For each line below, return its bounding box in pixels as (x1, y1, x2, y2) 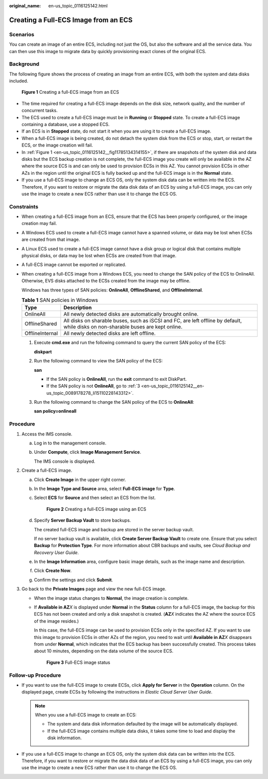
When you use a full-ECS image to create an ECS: (35, 712, 136, 718)
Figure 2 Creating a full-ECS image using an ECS (46, 506, 146, 512)
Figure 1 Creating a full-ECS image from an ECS (21, 89, 119, 95)
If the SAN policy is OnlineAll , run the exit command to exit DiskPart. (46, 376, 187, 382)
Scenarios (9, 31, 35, 38)
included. (9, 78, 28, 84)
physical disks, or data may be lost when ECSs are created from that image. (21, 253, 177, 259)
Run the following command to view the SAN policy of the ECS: (34, 358, 163, 364)
